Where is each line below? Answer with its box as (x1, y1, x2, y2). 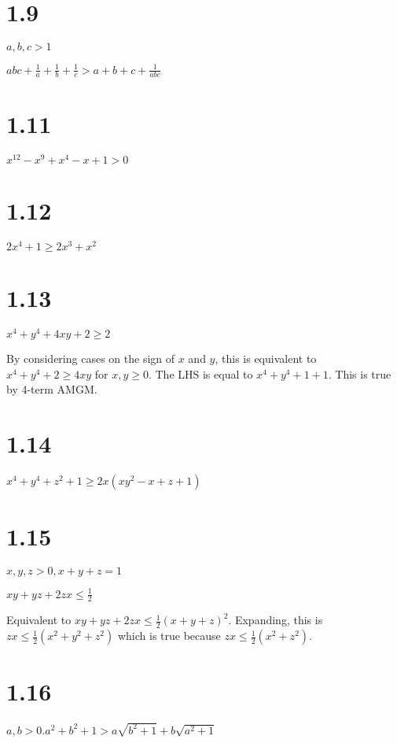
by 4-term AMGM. (6, 381, 97, 397)
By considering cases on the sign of (6, 350, 175, 367)
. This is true (328, 365, 391, 382)
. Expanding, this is (228, 612, 323, 628)
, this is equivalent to (215, 350, 317, 367)
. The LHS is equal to (148, 365, 253, 382)
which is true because (117, 627, 221, 644)
